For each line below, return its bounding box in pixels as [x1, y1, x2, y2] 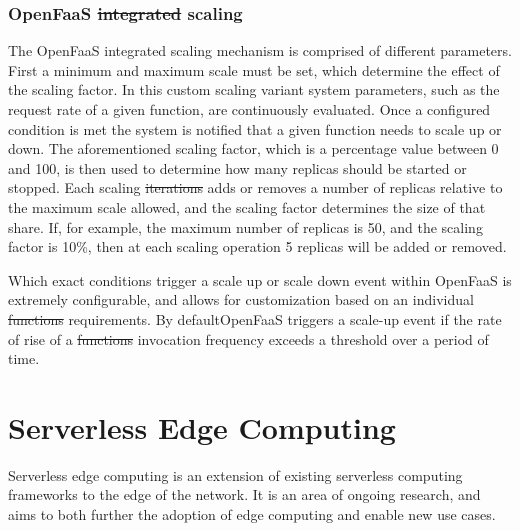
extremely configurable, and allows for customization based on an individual [8, 289, 474, 310]
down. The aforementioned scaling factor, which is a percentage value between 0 [8, 138, 499, 159]
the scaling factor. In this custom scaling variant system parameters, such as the [8, 79, 500, 100]
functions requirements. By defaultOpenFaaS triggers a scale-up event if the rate [8, 308, 502, 329]
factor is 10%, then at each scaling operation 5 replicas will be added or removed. [8, 236, 507, 257]
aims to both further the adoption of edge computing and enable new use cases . [8, 504, 496, 525]
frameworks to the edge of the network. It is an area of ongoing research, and [8, 484, 481, 505]
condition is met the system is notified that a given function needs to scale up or [8, 118, 502, 139]
